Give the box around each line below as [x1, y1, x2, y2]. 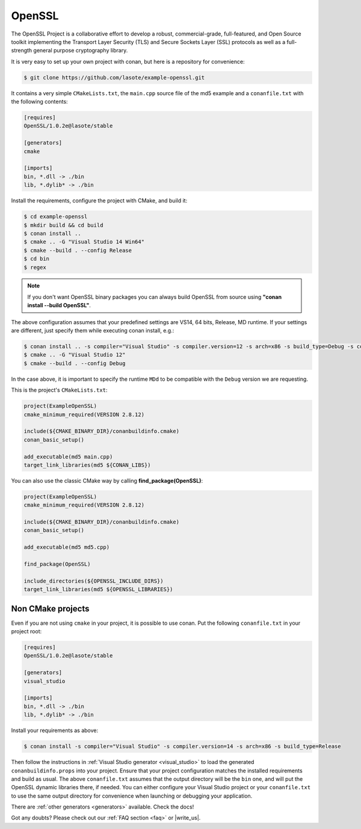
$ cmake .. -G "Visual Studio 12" [23, 351, 126, 358]
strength [11, 47, 32, 54]
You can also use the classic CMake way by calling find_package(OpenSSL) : [11, 477, 203, 484]
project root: [11, 628, 42, 635]
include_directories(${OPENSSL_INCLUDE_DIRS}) [23, 577, 164, 584]
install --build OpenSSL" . [27, 302, 91, 309]
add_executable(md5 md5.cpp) [23, 544, 110, 551]
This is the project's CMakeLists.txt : [11, 386, 108, 394]
